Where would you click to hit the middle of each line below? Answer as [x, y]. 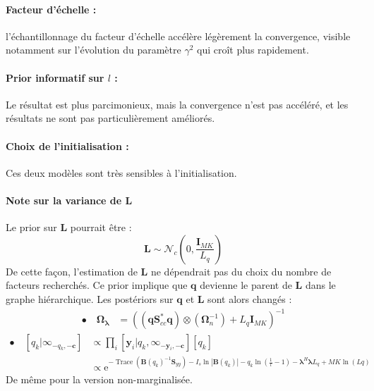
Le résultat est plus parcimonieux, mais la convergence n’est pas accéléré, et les [177, 104]
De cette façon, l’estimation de [72, 271]
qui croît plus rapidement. [253, 50]
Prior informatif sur [55, 77]
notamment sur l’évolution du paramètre [93, 50]
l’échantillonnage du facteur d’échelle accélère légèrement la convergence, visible [178, 36]
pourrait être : [101, 227]
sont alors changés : [250, 298]
